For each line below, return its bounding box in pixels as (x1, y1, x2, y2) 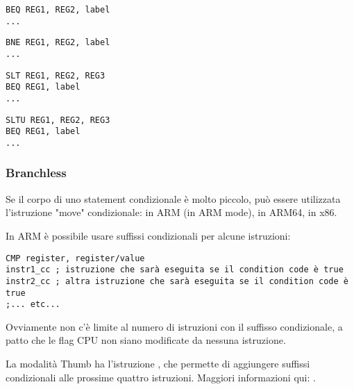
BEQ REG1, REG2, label (6, 5, 110, 15)
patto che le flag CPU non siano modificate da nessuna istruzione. (6, 333, 286, 347)
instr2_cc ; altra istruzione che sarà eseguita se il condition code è (6, 276, 348, 286)
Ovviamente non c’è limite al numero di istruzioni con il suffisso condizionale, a (6, 319, 343, 333)
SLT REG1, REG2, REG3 (6, 70, 106, 81)
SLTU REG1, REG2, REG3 (6, 115, 110, 125)
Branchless (6, 164, 67, 181)
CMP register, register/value (6, 253, 145, 263)
